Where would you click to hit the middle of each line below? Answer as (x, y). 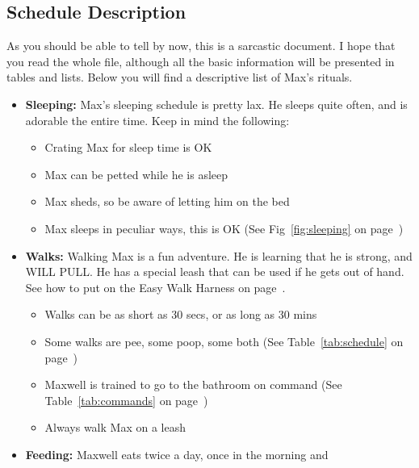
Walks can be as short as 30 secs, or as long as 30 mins (181, 314)
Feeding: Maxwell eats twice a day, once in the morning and (177, 454)
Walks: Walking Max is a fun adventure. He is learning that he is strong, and (219, 255)
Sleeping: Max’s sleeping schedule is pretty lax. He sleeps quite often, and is (216, 104)
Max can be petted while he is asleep (136, 174)
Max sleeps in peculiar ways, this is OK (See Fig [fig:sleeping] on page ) (224, 228)
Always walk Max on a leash (115, 427)
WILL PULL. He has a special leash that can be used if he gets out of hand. (215, 272)
